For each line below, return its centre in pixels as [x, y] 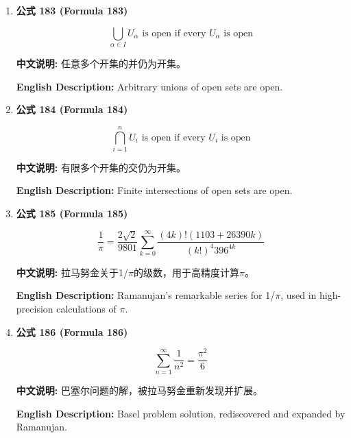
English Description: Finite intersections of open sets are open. [154, 190]
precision [35, 308]
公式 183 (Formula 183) [72, 10]
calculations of [86, 308]
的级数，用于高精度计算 [186, 272]
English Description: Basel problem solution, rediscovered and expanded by [181, 413]
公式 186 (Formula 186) [72, 331]
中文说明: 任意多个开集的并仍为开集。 [101, 63]
